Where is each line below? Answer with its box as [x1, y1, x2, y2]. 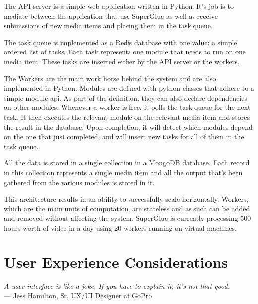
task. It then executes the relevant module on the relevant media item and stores [4, 111, 250, 122]
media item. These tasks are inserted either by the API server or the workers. [4, 56, 240, 66]
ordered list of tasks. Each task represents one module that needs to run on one [4, 47, 246, 57]
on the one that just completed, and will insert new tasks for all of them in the [4, 131, 244, 142]
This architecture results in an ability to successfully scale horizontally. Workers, [4, 194, 249, 204]
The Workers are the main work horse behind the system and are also [4, 73, 216, 83]
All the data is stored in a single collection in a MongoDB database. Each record [4, 157, 250, 168]
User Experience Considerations [4, 252, 228, 272]
